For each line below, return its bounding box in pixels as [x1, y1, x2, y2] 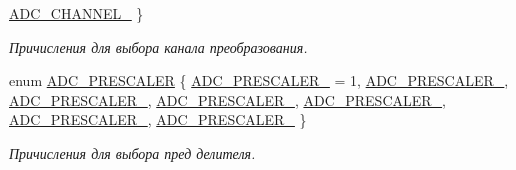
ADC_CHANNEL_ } [9, 3, 144, 23]
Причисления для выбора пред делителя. [9, 142, 256, 163]
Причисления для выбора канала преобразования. [9, 36, 308, 57]
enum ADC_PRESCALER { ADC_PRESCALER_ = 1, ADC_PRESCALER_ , [9, 70, 509, 91]
